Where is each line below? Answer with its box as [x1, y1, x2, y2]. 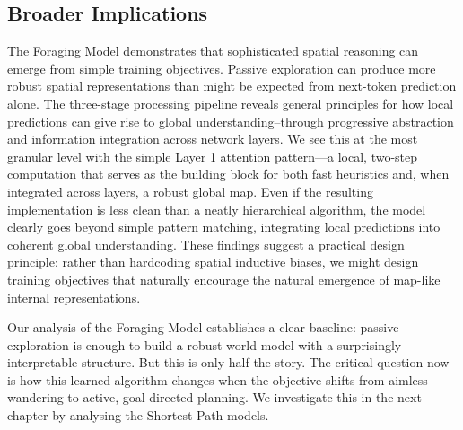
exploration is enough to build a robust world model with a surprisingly [7, 335, 402, 354]
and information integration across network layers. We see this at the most [7, 129, 418, 148]
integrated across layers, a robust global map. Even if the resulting [7, 181, 373, 200]
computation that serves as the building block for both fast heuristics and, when [7, 164, 450, 183]
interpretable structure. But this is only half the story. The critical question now [7, 353, 450, 372]
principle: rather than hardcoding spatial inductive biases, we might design [7, 252, 419, 271]
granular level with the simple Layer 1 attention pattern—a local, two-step [7, 146, 418, 165]
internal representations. [7, 287, 141, 306]
